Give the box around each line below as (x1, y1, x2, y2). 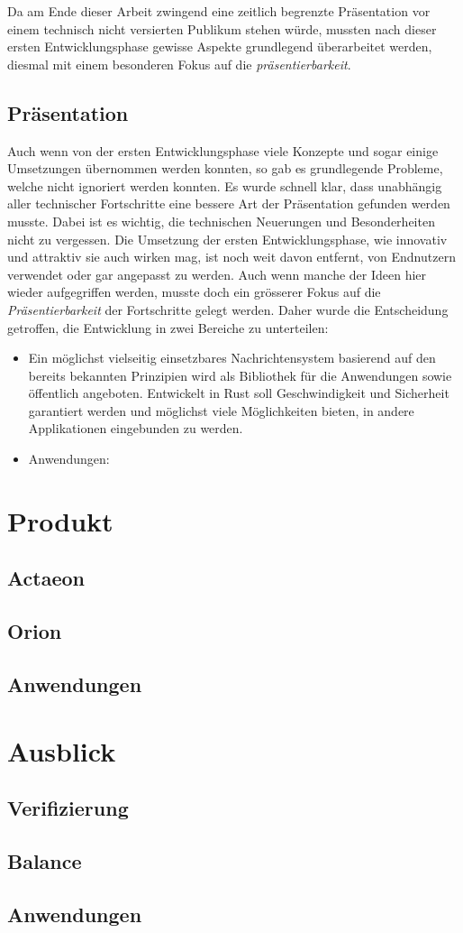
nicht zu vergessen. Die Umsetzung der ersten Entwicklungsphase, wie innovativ (7, 229, 448, 248)
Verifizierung (7, 794, 129, 822)
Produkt (7, 502, 113, 539)
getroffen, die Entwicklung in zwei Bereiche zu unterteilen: (7, 318, 329, 337)
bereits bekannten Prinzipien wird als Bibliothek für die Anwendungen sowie (28, 365, 452, 384)
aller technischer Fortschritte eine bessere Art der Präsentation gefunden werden (7, 194, 450, 213)
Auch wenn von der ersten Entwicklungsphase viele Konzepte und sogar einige (7, 141, 439, 160)
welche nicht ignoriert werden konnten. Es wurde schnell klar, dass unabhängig (7, 176, 442, 195)
